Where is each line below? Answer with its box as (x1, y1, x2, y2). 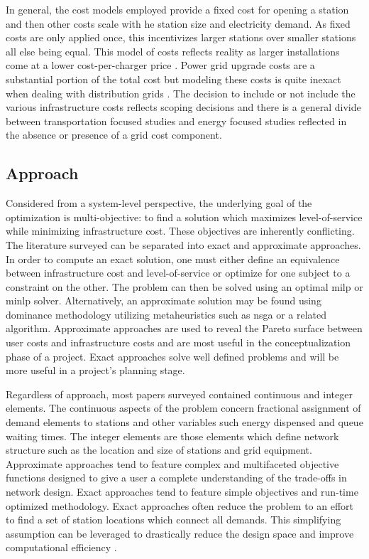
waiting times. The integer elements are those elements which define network (6, 428, 339, 443)
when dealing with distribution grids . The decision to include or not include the (6, 85, 356, 100)
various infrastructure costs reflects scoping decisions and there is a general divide (6, 100, 361, 115)
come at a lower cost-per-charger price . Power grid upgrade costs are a (6, 58, 315, 73)
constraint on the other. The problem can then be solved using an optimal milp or (6, 279, 363, 294)
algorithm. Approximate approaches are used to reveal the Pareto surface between (6, 321, 363, 336)
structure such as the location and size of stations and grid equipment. (6, 442, 312, 457)
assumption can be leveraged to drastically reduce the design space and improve (6, 526, 354, 541)
